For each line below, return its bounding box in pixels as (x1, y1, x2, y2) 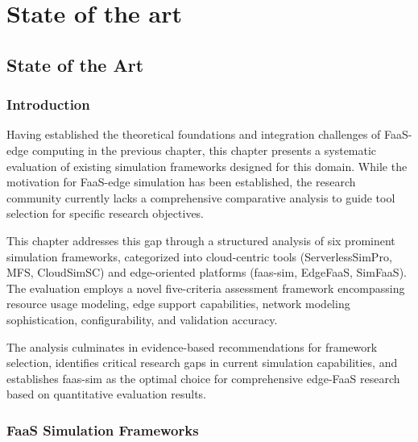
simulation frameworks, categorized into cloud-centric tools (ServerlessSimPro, (6, 248, 392, 265)
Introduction (6, 94, 90, 115)
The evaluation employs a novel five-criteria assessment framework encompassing (6, 279, 405, 296)
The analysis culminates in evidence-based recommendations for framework (6, 338, 378, 355)
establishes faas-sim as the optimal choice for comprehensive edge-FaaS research (6, 369, 400, 386)
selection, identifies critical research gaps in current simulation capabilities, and (6, 354, 398, 371)
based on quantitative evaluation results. (6, 386, 207, 402)
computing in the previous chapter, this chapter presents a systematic (31, 141, 377, 158)
